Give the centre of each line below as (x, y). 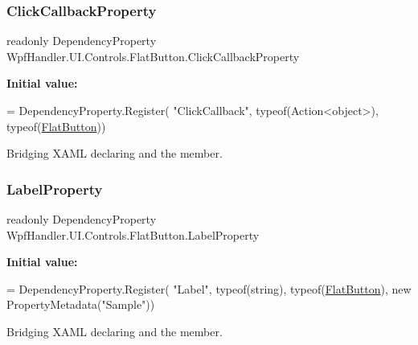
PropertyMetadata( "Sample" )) (81, 304)
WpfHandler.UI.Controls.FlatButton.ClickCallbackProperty (153, 56)
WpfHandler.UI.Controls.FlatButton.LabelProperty (133, 234)
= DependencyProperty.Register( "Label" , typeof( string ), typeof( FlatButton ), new (209, 288)
